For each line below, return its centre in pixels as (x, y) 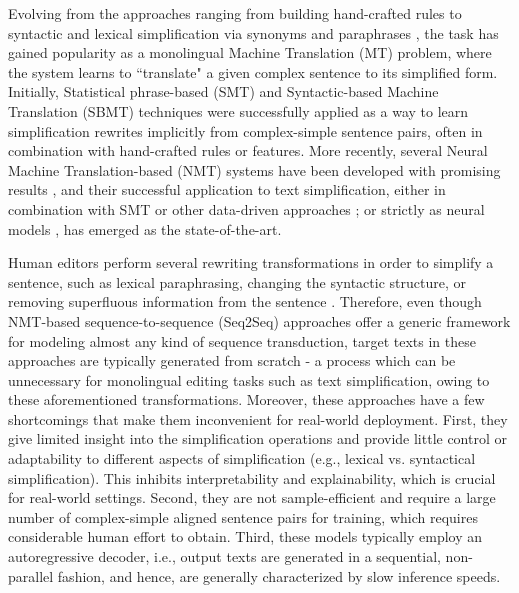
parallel (31, 575)
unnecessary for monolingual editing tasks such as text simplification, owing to (249, 379)
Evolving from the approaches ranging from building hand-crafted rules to (235, 13)
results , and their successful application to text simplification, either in (227, 189)
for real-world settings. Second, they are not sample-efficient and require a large (252, 497)
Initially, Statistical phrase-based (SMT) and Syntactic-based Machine (223, 91)
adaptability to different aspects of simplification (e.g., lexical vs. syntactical (242, 458)
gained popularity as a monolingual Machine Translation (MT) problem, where (250, 52)
